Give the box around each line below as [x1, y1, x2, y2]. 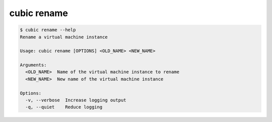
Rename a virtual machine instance [20, 34, 108, 40]
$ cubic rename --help [20, 27, 76, 33]
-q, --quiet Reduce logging [25, 104, 103, 110]
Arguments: [20, 62, 47, 68]
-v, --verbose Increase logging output [25, 97, 126, 103]
